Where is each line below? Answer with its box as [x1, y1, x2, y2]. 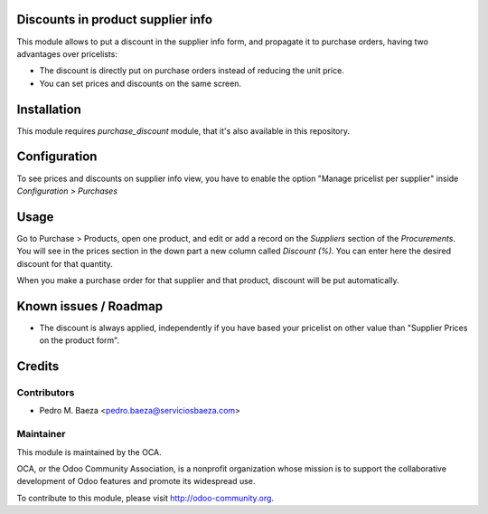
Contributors [16, 386, 75, 399]
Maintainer [16, 428, 66, 441]
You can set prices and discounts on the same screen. [39, 78, 242, 89]
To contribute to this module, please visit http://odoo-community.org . [16, 492, 275, 503]
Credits [16, 358, 60, 375]
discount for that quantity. [16, 258, 113, 269]
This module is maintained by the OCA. [16, 446, 162, 457]
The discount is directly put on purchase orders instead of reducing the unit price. [39, 65, 345, 76]
